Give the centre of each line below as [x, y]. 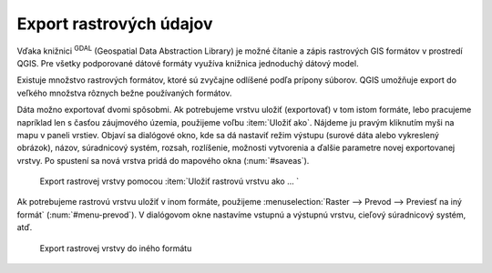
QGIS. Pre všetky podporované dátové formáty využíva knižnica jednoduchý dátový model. [188, 63]
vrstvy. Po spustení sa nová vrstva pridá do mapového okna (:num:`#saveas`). [163, 160]
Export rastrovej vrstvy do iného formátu [116, 248]
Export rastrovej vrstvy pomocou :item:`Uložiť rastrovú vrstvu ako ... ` [169, 181]
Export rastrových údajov [115, 24]
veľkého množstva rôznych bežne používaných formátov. [124, 93]
